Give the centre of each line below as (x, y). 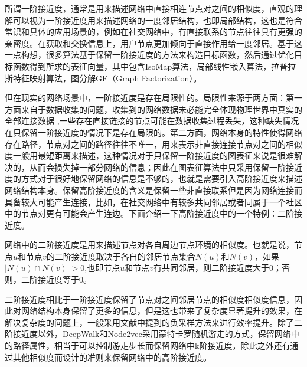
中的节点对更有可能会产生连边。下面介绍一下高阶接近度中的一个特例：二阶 (149, 213)
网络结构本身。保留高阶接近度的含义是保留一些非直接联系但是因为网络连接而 (153, 190)
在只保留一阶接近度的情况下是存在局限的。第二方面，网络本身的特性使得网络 (153, 132)
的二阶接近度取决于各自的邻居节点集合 (121, 256)
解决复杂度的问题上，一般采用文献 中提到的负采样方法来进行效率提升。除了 (149, 322)
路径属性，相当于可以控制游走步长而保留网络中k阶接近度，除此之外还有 (151, 345)
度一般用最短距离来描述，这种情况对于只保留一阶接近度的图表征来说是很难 (149, 155)
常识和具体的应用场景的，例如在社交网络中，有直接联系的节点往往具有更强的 (153, 32)
